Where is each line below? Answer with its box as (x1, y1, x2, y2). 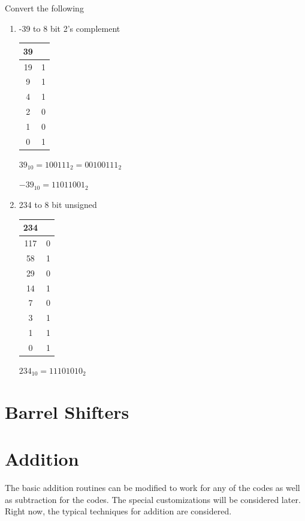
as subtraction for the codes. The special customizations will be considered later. (5, 493, 301, 505)
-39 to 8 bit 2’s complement (19, 22, 120, 34)
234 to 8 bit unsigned (19, 198, 97, 211)
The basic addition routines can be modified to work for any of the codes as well (5, 481, 300, 494)
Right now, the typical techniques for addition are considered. (5, 505, 232, 517)
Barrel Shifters (5, 399, 129, 424)
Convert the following (5, 2, 84, 14)
